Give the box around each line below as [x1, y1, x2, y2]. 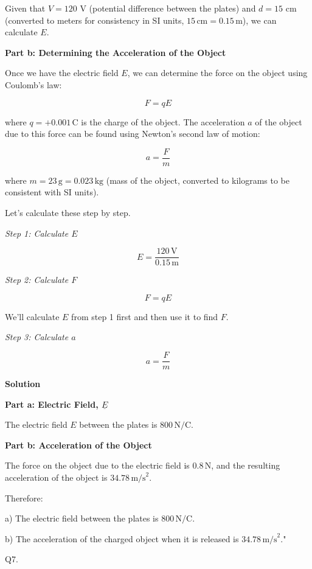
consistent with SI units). [5, 186, 99, 198]
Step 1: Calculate [5, 226, 69, 239]
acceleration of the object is [5, 471, 108, 484]
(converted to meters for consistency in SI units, [5, 13, 184, 26]
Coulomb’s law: [5, 78, 62, 91]
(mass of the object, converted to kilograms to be [106, 173, 290, 186]
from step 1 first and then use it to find [71, 310, 218, 323]
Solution [5, 377, 41, 390]
